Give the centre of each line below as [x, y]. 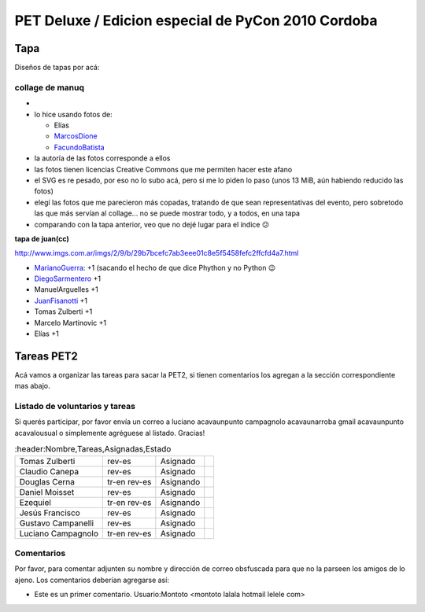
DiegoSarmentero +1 [68, 278]
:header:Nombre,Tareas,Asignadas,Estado [93, 449]
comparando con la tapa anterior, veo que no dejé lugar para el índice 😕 [152, 224]
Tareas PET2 [46, 356]
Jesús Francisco [50, 513]
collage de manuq [50, 87]
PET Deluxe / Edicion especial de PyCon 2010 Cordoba [196, 20]
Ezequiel [35, 502]
